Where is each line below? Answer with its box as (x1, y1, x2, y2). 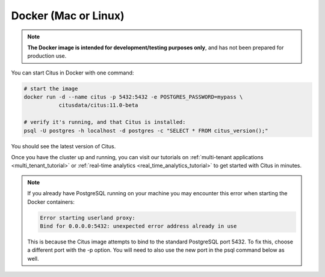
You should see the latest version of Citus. (11, 142, 116, 150)
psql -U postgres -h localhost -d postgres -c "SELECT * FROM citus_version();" (23, 127, 268, 134)
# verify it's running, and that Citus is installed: (23, 119, 186, 126)
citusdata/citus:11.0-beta (58, 102, 138, 109)
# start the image (23, 85, 78, 92)
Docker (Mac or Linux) (11, 9, 125, 22)
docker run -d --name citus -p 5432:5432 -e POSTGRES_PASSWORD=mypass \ (23, 94, 243, 100)
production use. (27, 52, 67, 59)
